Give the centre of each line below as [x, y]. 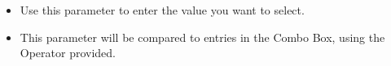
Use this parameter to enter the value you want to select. [162, 10]
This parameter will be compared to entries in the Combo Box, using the [202, 37]
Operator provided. [68, 53]
